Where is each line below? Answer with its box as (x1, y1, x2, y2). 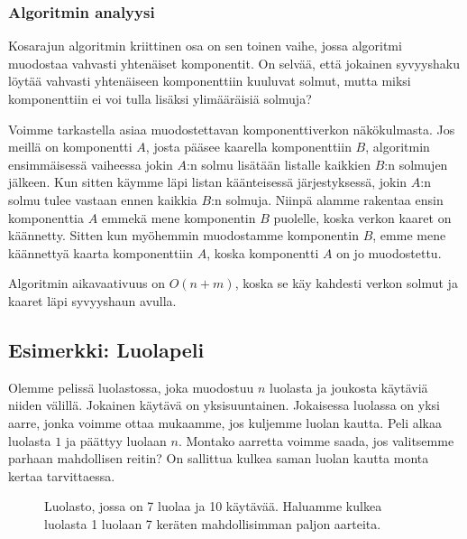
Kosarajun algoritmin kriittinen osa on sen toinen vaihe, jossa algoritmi (8, 36, 402, 55)
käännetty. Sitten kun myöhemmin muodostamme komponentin (8, 226, 359, 245)
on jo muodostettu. (336, 243, 442, 262)
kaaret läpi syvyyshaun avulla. (8, 291, 177, 310)
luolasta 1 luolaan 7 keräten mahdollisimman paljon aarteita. (44, 514, 381, 533)
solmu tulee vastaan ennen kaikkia (8, 190, 197, 209)
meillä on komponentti (8, 137, 133, 156)
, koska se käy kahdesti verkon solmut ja (234, 274, 458, 293)
